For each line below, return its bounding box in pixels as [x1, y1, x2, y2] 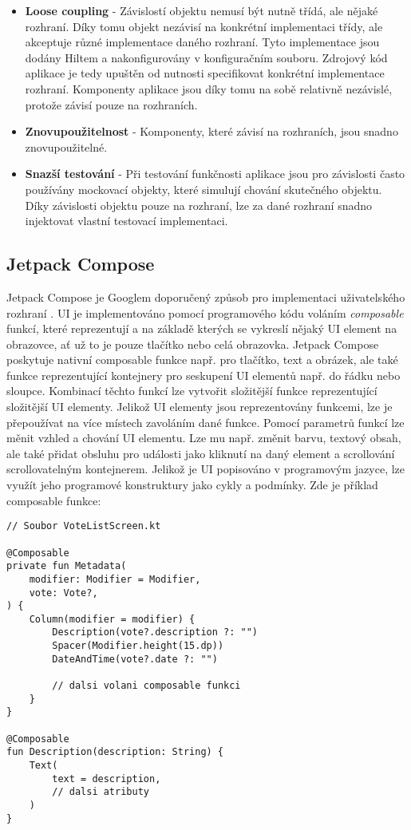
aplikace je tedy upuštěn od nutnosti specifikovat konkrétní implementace [25, 65, 385, 81]
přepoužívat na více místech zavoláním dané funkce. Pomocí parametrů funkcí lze [6, 413, 405, 430]
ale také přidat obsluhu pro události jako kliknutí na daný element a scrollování [6, 445, 395, 461]
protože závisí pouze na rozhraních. [25, 96, 198, 113]
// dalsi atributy [52, 786, 149, 798]
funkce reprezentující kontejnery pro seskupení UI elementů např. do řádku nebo [6, 366, 401, 383]
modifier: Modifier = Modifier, [29, 573, 201, 585]
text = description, [52, 773, 161, 785]
